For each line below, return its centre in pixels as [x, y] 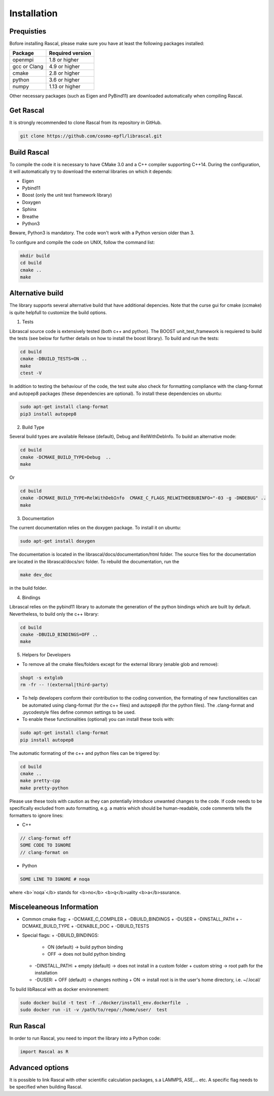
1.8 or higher [64, 60]
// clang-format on [44, 852]
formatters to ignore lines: [36, 815]
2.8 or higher [64, 73]
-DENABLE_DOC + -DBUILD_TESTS [112, 926]
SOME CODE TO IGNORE [45, 845]
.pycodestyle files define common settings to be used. [79, 712]
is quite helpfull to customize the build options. [58, 312]
